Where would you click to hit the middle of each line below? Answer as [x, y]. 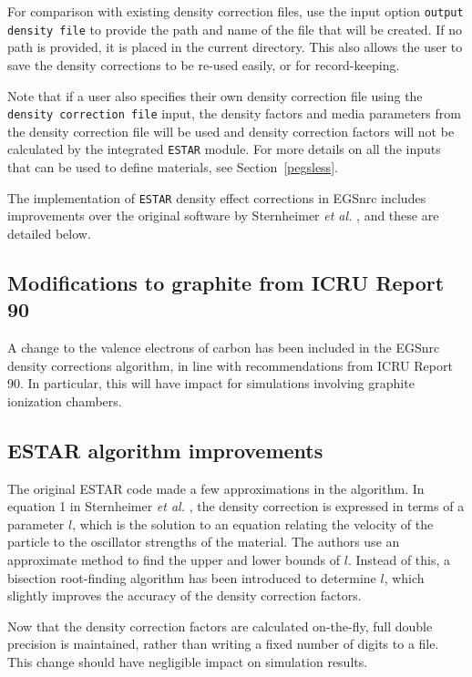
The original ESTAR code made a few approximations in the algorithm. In [216, 488]
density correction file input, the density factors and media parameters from [234, 113]
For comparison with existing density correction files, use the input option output [236, 11]
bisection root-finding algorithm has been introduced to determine [192, 577]
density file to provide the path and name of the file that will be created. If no [235, 29]
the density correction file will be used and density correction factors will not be [231, 131]
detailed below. [49, 233]
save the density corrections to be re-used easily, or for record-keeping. [204, 64]
